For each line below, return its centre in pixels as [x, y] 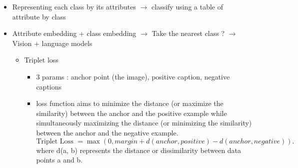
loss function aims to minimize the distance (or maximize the [130, 103]
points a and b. [59, 160]
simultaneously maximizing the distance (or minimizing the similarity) [144, 123]
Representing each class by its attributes [74, 6]
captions [49, 86]
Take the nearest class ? [188, 33]
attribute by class [39, 16]
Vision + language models [52, 43]
